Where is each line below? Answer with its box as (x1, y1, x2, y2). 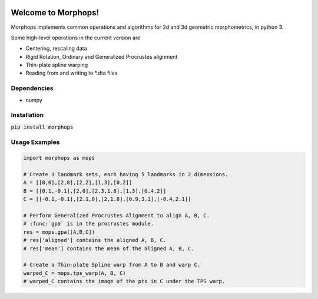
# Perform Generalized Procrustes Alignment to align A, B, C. (23, 212, 210, 219)
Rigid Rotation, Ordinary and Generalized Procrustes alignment (25, 53, 178, 60)
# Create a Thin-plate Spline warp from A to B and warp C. (23, 261, 201, 268)
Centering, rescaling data (25, 45, 87, 52)
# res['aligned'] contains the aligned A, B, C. (23, 237, 167, 244)
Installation (11, 111, 44, 119)
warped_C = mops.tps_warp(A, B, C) (23, 270, 126, 276)
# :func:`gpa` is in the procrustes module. (23, 220, 154, 227)
